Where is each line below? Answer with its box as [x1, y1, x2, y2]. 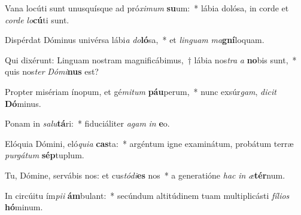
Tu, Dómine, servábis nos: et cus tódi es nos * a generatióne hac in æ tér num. [5, 168, 285, 181]
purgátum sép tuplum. [5, 149, 84, 161]
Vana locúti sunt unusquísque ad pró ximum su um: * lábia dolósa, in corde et [5, 2, 289, 14]
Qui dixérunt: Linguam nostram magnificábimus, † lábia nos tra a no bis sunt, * [5, 53, 297, 66]
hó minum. [5, 201, 43, 213]
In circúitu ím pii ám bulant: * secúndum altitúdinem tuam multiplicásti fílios [5, 189, 290, 201]
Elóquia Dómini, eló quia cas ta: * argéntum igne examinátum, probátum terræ [5, 137, 294, 149]
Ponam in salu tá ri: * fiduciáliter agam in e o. [5, 117, 170, 130]
